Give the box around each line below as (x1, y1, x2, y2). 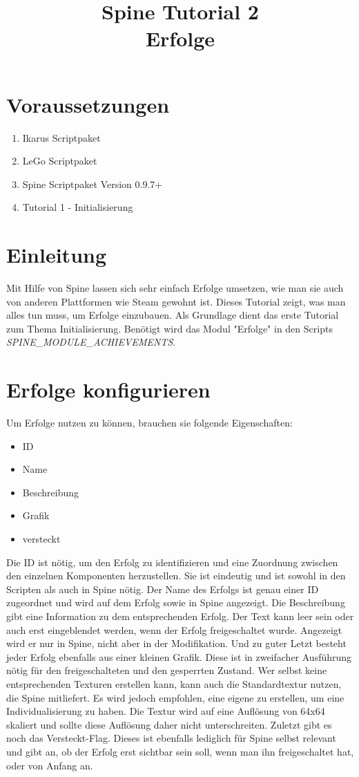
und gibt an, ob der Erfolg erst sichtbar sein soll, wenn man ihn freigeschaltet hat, (6, 744, 354, 758)
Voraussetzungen (6, 90, 170, 118)
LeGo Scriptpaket (22, 153, 97, 168)
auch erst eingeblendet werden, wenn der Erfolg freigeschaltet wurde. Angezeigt (6, 622, 342, 637)
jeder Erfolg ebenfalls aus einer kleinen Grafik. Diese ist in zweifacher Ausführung (6, 649, 352, 664)
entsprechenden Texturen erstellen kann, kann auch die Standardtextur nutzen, (6, 677, 342, 691)
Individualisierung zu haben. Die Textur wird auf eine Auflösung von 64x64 (6, 704, 325, 718)
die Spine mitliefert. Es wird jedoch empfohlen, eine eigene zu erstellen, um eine (6, 690, 345, 704)
